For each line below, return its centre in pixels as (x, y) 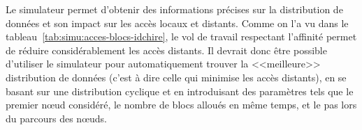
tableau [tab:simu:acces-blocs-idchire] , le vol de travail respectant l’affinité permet (181, 36)
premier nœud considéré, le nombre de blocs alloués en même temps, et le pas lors (181, 105)
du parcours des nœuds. (56, 118)
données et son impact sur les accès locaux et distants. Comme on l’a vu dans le (177, 23)
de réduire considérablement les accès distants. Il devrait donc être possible (166, 50)
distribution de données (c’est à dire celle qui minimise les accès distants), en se (176, 77)
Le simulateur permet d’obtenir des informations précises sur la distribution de (174, 9)
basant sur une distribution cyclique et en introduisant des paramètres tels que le (180, 91)
